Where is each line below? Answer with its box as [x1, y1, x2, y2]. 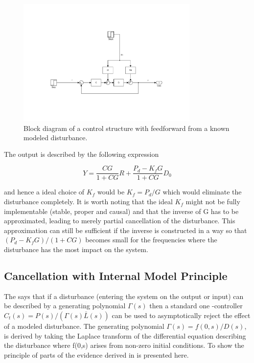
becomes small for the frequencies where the [85, 235, 217, 245]
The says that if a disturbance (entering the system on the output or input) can [4, 291, 244, 301]
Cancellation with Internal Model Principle [4, 268, 228, 283]
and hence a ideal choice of [4, 187, 85, 197]
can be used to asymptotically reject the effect [112, 310, 251, 320]
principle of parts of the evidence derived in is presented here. [4, 349, 189, 360]
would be [97, 187, 125, 197]
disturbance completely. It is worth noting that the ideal [4, 196, 173, 207]
